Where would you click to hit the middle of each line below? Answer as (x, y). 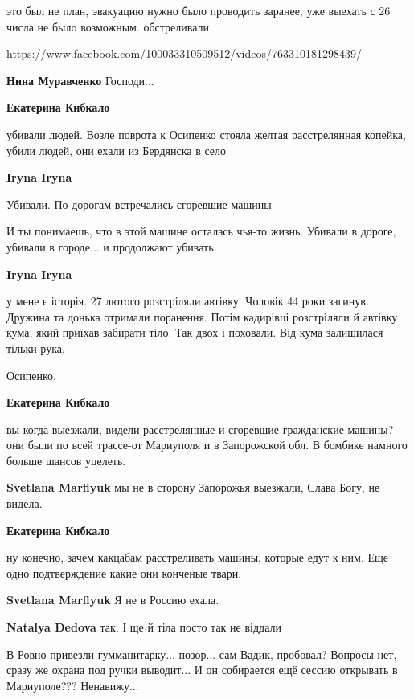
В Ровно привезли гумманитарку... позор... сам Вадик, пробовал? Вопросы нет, (202, 654)
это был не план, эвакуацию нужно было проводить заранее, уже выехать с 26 (199, 10)
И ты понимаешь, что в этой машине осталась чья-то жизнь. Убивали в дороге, (201, 231)
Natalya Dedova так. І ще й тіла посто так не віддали (144, 627)
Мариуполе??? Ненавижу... (73, 685)
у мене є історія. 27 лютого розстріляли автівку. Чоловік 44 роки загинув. (188, 301)
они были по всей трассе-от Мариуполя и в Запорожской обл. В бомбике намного (207, 445)
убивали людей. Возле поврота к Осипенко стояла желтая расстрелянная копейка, (206, 134)
